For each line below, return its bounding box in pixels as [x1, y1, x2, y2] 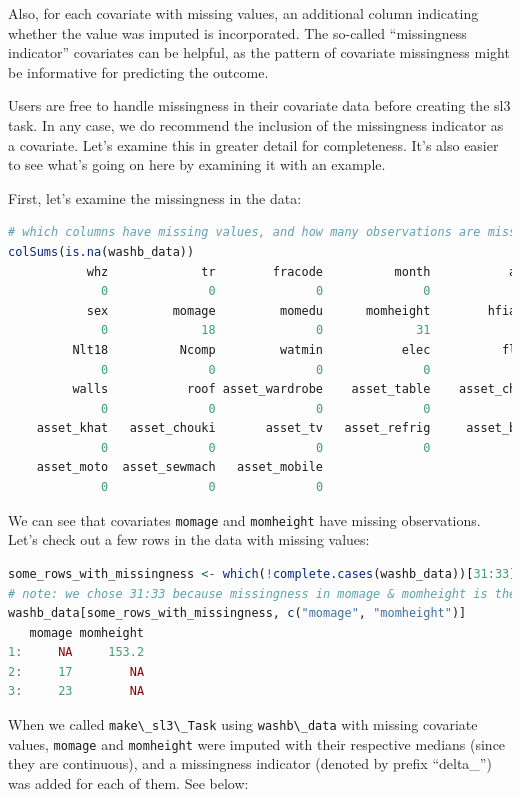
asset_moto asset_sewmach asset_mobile [36, 460, 323, 475]
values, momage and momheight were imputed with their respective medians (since [8, 733, 506, 754]
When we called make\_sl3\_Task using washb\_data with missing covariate [8, 714, 478, 735]
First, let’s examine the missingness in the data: [8, 187, 302, 208]
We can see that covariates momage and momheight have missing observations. [8, 509, 481, 530]
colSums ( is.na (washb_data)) [8, 244, 195, 259]
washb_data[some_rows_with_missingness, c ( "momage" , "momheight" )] [8, 606, 467, 621]
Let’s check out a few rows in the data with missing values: [8, 529, 370, 550]
